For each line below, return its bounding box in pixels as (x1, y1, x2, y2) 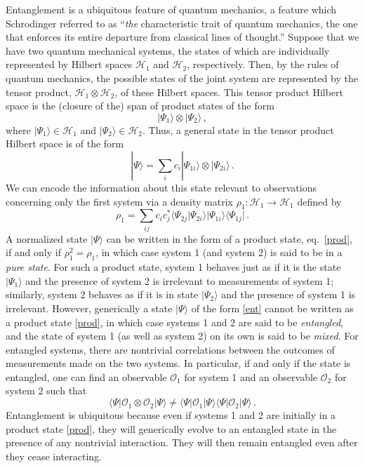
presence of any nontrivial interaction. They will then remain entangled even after (6, 435, 358, 450)
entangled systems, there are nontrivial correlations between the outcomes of (6, 342, 335, 356)
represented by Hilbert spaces (6, 57, 133, 72)
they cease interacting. (6, 448, 102, 463)
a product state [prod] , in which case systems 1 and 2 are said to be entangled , (6, 314, 343, 329)
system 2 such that (6, 383, 87, 398)
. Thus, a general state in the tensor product (142, 122, 334, 137)
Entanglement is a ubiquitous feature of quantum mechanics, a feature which (6, 2, 337, 16)
